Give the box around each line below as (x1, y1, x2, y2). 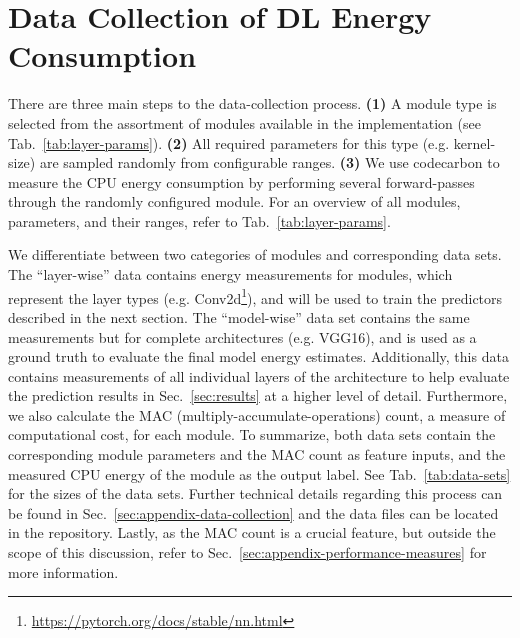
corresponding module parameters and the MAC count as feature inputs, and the (8, 444, 506, 465)
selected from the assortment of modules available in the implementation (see (8, 112, 481, 133)
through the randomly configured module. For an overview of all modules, (8, 191, 461, 212)
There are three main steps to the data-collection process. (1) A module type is (8, 93, 497, 114)
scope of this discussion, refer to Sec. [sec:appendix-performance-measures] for (8, 542, 487, 563)
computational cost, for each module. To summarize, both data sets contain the (8, 424, 496, 445)
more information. (8, 561, 119, 582)
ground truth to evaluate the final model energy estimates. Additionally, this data (8, 346, 509, 367)
